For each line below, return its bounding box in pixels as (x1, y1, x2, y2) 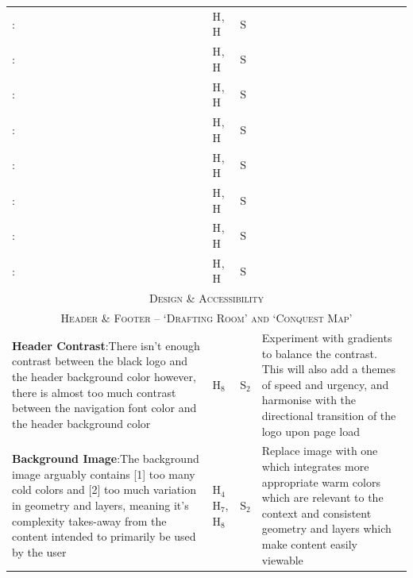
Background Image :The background (12, 450, 199, 467)
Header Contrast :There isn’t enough (12, 337, 200, 353)
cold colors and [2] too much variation (12, 481, 196, 498)
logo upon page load (261, 422, 361, 439)
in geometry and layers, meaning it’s (12, 496, 189, 513)
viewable (261, 551, 303, 568)
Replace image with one (261, 442, 378, 459)
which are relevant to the (261, 489, 384, 506)
